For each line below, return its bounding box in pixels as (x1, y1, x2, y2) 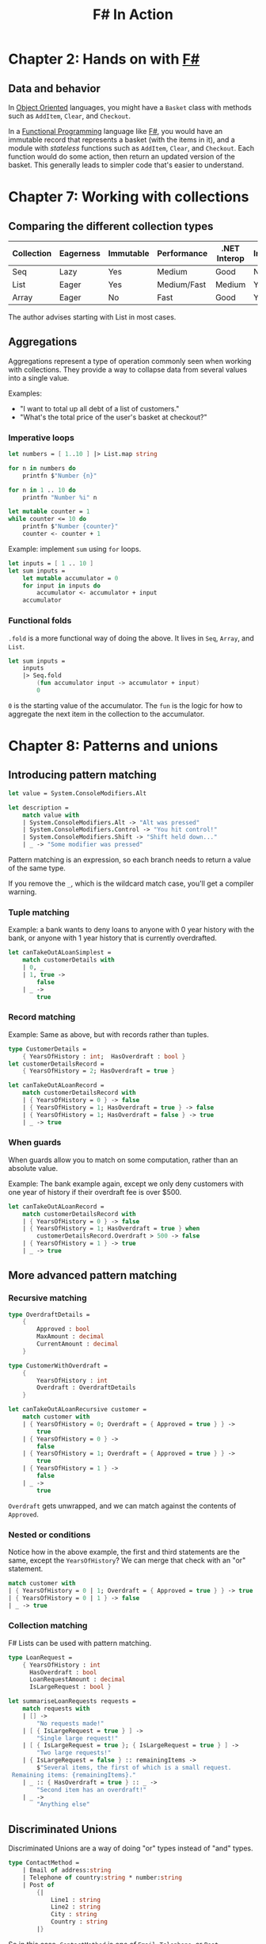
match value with (22, 811, 80, 819)
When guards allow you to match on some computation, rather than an (8, 1155, 238, 1165)
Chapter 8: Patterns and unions (8, 737, 218, 755)
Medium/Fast (157, 279, 207, 290)
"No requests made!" (36, 1719, 104, 1728)
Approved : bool (36, 1326, 90, 1334)
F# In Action (92, 6, 174, 24)
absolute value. (8, 1163, 58, 1173)
